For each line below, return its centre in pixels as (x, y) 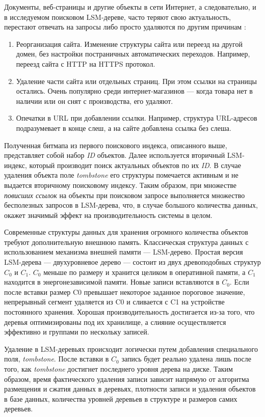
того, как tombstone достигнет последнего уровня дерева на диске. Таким (118, 369)
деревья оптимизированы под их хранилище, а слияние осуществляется (115, 322)
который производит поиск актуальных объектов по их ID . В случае (135, 165)
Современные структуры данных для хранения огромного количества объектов (126, 232)
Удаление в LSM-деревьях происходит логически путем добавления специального (131, 349)
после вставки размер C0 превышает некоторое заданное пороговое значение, (125, 291)
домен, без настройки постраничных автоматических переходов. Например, (133, 54)
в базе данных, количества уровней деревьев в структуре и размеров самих (121, 398)
